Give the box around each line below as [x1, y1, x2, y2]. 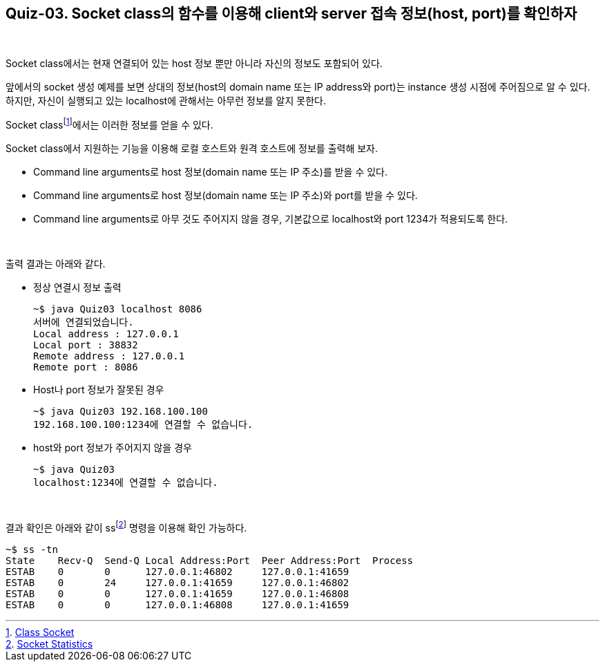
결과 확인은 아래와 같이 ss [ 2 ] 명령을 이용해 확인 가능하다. [6, 520, 247, 534]
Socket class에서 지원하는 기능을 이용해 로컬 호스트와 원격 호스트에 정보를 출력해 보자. [6, 142, 378, 155]
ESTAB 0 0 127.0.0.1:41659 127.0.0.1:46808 [6, 588, 349, 599]
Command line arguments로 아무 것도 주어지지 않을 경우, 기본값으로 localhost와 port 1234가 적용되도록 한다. [33, 213, 508, 225]
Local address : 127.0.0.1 [33, 328, 179, 340]
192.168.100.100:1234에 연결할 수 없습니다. [33, 419, 253, 431]
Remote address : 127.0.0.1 [33, 350, 185, 362]
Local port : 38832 [33, 339, 138, 351]
